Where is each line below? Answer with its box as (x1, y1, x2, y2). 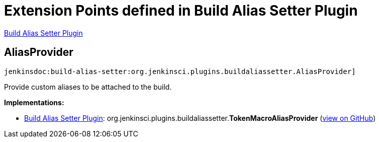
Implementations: (4, 98, 64, 107)
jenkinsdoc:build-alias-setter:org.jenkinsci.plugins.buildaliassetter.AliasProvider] (4, 67, 356, 76)
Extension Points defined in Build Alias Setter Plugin (4, 2, 358, 19)
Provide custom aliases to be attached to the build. (4, 82, 172, 91)
